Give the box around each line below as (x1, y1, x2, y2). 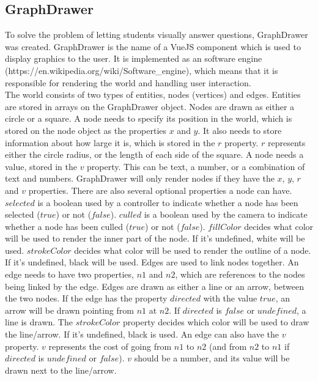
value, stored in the (5, 160, 77, 172)
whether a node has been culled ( (5, 220, 130, 232)
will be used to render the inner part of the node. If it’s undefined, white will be (5, 232, 305, 245)
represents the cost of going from (48, 339, 172, 352)
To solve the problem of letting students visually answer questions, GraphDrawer (5, 28, 308, 41)
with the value (203, 292, 257, 305)
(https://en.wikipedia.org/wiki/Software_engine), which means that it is (5, 64, 278, 76)
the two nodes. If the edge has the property (5, 292, 168, 305)
